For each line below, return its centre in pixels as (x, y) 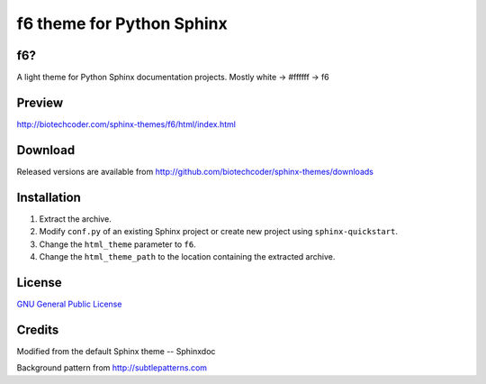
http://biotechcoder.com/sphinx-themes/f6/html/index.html (126, 124)
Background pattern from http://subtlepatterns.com (112, 368)
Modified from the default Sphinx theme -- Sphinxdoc (116, 351)
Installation (49, 197)
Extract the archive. (75, 219)
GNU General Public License (69, 304)
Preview (40, 102)
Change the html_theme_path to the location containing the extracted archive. (187, 256)
